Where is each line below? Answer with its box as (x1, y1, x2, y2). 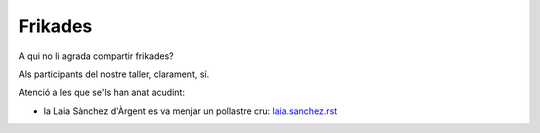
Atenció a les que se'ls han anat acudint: (18, 86, 185, 99)
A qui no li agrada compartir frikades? (18, 50, 174, 62)
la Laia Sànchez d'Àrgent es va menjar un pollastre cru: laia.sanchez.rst (43, 105, 338, 117)
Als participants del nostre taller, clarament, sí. (18, 68, 210, 80)
